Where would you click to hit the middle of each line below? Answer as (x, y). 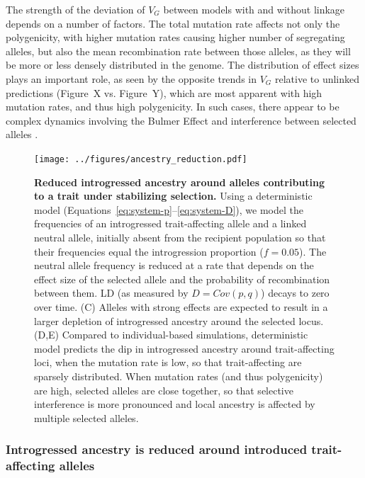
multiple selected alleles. (86, 417)
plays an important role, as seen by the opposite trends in (131, 78)
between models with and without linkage (254, 9)
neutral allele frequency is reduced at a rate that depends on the (174, 265)
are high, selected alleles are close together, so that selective (164, 390)
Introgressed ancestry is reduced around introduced (157, 449)
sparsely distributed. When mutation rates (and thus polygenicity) (179, 376)
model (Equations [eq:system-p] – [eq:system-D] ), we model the (169, 209)
